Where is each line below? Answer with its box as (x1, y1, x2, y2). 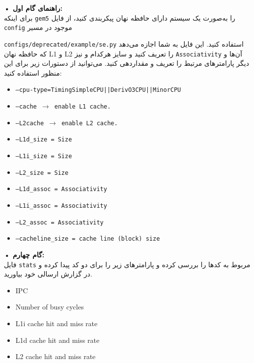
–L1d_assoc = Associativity (15, 186, 107, 193)
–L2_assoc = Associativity (15, 219, 104, 226)
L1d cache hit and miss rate (15, 335, 100, 345)
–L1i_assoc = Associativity (15, 202, 107, 209)
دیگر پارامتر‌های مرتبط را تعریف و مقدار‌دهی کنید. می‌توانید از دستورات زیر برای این (4, 58, 249, 68)
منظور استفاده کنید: (4, 67, 62, 78)
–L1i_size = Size (15, 153, 72, 160)
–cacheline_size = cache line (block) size (15, 235, 160, 243)
